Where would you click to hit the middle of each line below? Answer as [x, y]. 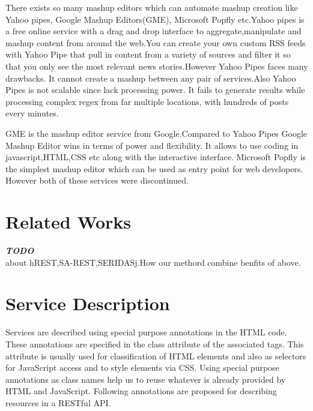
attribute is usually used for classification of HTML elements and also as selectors [156, 355]
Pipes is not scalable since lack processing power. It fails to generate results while [155, 90]
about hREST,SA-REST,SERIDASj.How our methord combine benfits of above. [153, 262]
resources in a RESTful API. [58, 402]
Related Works [68, 222]
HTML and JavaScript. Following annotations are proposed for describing [141, 391]
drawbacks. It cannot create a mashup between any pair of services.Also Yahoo [151, 78]
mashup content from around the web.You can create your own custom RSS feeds [156, 42]
